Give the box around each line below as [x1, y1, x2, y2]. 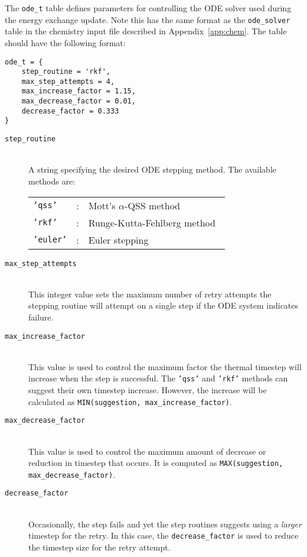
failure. [28, 310, 54, 323]
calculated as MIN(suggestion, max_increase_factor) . [28, 395, 232, 407]
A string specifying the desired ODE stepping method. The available [28, 163, 277, 176]
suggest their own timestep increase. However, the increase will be [28, 384, 267, 396]
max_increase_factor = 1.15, [21, 87, 136, 96]
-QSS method [125, 198, 180, 212]
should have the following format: [5, 36, 126, 48]
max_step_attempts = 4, [21, 77, 115, 86]
